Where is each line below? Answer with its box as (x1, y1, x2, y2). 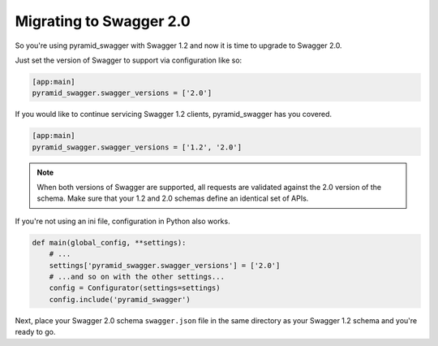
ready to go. (15, 327, 56, 337)
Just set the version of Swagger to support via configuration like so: (15, 55, 243, 65)
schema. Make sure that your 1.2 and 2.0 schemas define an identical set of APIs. (36, 193, 309, 203)
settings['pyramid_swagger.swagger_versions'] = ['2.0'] (49, 261, 281, 270)
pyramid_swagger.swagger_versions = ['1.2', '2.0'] (32, 142, 243, 152)
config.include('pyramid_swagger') (49, 295, 191, 304)
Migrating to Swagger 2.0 (15, 12, 191, 30)
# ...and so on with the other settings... (49, 272, 225, 281)
